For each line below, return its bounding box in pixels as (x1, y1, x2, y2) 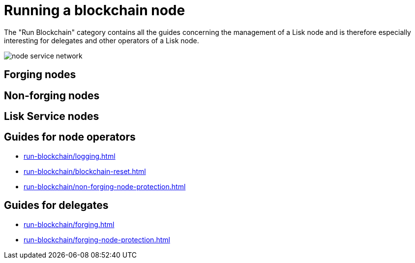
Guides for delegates (4, 199, 109, 212)
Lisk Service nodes (4, 110, 99, 123)
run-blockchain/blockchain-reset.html (24, 167, 146, 175)
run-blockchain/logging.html (24, 151, 116, 160)
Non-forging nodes (4, 89, 100, 102)
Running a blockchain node (4, 2, 185, 19)
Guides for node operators (4, 131, 136, 144)
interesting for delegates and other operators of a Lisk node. (4, 36, 199, 45)
